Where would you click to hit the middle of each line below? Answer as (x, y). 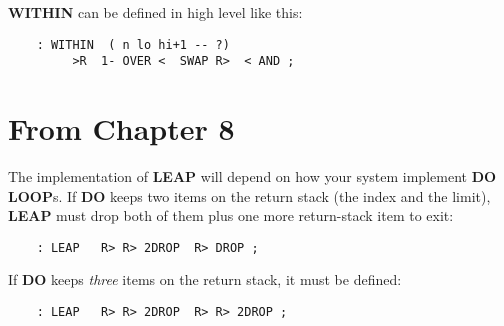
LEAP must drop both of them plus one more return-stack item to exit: (231, 215)
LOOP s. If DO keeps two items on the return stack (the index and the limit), (249, 195)
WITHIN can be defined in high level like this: (155, 12)
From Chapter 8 (121, 128)
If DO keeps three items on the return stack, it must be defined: (205, 279)
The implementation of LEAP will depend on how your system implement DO (252, 176)
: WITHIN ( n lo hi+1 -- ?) (133, 44)
